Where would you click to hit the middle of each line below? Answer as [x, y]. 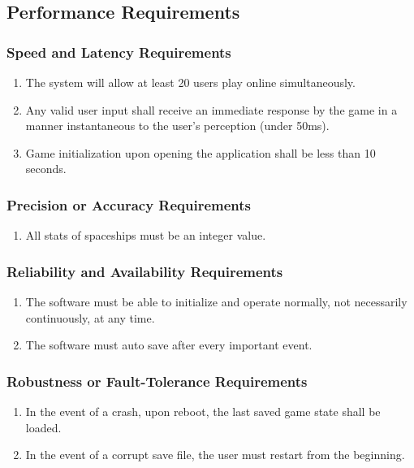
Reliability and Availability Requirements [145, 271]
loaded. [43, 427]
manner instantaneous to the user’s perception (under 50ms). [177, 126]
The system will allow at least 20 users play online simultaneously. [190, 82]
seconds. [46, 169]
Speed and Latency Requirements [119, 52]
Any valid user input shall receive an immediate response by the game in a [211, 109]
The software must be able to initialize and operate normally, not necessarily [216, 301]
